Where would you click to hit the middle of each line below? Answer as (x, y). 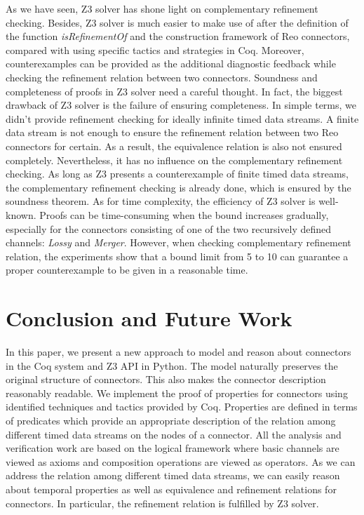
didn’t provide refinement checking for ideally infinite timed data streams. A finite (182, 118)
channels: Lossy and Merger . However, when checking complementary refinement (178, 242)
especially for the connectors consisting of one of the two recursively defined (169, 228)
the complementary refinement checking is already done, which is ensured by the (178, 187)
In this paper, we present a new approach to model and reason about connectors (178, 352)
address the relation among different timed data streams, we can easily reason (173, 475)
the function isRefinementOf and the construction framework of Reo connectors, (178, 36)
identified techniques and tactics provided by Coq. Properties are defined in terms (182, 407)
